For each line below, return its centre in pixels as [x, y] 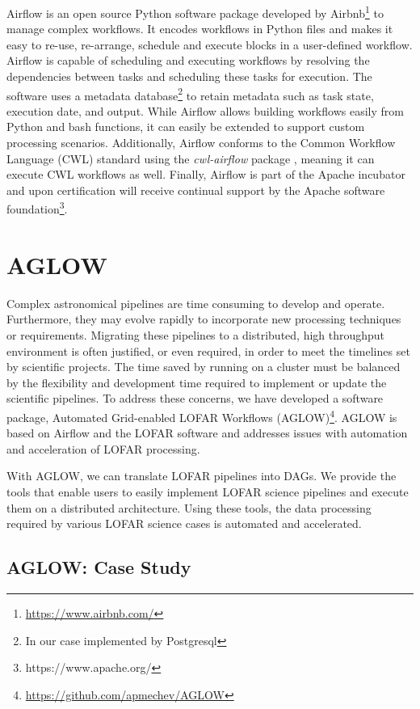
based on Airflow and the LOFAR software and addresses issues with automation [207, 433]
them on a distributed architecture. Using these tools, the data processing [189, 507]
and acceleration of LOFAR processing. [103, 448]
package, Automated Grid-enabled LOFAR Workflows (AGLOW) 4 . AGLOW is [202, 416]
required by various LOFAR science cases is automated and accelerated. [184, 523]
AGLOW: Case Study [99, 567]
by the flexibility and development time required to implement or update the [197, 382]
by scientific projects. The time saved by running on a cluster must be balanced [204, 367]
